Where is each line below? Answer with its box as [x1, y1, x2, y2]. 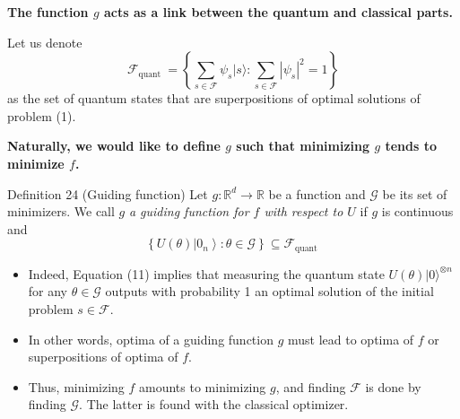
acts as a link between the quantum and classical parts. [103, 3, 453, 21]
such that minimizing [236, 136, 370, 155]
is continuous [381, 202, 454, 221]
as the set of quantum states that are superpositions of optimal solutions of [7, 89, 421, 108]
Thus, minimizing [28, 377, 125, 396]
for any [28, 282, 68, 301]
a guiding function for [128, 202, 249, 221]
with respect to [264, 202, 343, 221]
